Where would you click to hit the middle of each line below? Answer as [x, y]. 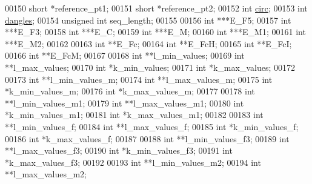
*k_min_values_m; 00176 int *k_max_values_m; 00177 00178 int [130, 91]
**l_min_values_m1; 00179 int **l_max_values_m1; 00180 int [124, 103]
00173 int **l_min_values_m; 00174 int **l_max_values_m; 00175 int [139, 79]
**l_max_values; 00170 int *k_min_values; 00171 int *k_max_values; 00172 [150, 67]
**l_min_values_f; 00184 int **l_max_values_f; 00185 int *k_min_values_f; [152, 126]
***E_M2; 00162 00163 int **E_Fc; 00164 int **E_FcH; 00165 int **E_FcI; [148, 43]
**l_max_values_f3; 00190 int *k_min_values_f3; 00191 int [119, 150]
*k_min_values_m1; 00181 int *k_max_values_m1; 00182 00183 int [134, 115]
